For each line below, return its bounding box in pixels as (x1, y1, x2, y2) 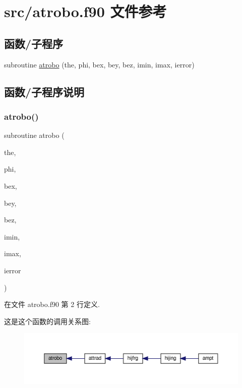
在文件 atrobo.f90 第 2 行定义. (4, 299, 100, 309)
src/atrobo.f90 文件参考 (4, 1, 167, 22)
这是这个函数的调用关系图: (4, 316, 91, 326)
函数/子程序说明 (4, 84, 85, 99)
